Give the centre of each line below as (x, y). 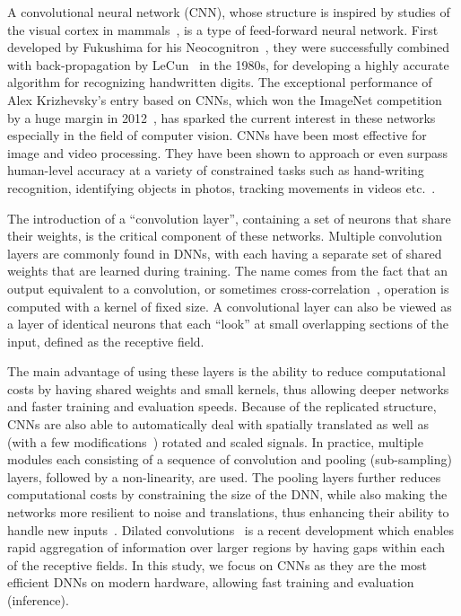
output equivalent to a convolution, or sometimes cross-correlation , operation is (228, 288)
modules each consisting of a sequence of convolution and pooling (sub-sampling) (230, 459)
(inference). (38, 600)
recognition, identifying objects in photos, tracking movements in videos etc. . (222, 187)
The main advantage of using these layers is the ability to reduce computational (226, 371)
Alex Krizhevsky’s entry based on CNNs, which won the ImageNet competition (225, 99)
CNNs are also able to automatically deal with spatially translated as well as (218, 424)
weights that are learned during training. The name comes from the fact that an (228, 271)
